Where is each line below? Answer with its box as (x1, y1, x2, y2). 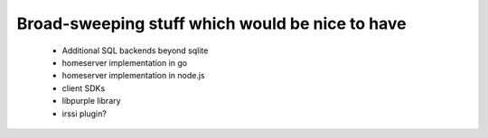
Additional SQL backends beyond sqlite (61, 45, 209, 56)
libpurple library (61, 96, 121, 106)
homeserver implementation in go (61, 57, 188, 68)
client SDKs (61, 82, 106, 94)
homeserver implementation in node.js (61, 70, 205, 81)
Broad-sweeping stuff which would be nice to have (16, 14, 407, 33)
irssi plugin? (61, 108, 108, 119)
